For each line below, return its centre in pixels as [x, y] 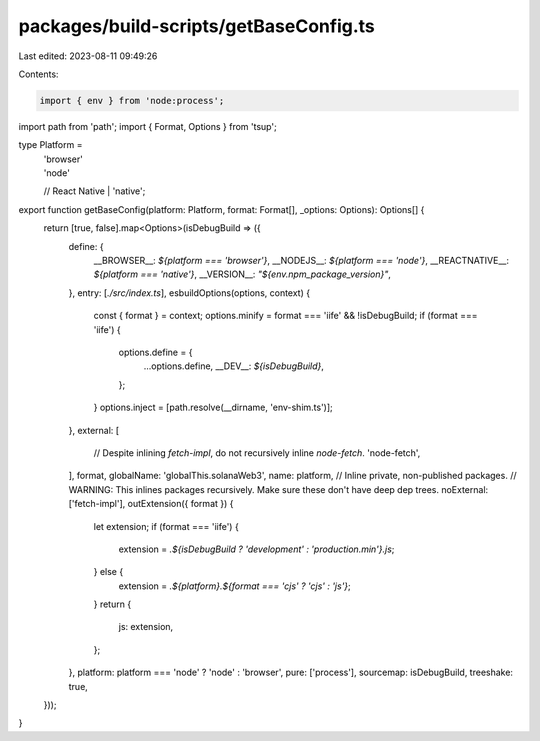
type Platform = [50, 145]
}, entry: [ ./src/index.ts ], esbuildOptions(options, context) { [189, 292]
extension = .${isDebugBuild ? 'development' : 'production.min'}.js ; [256, 549]
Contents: [38, 74]
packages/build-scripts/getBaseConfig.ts [196, 26]
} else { [108, 572]
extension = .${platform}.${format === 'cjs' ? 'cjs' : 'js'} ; [235, 586]
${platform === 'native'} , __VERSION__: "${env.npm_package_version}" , [242, 274]
